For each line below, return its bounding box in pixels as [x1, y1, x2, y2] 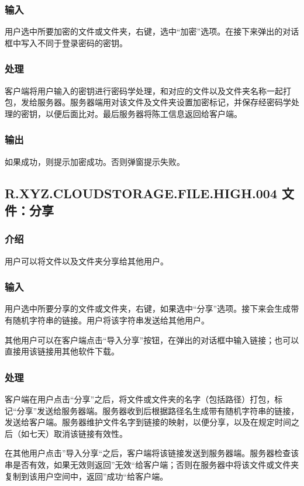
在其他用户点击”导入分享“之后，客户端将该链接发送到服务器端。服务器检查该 [5, 447, 299, 459]
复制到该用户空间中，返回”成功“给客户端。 [5, 470, 168, 482]
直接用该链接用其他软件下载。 [5, 345, 119, 357]
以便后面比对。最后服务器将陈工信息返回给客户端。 [45, 107, 242, 119]
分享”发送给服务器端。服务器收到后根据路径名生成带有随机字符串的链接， [16, 404, 299, 416]
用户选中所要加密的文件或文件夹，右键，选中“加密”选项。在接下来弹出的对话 [5, 25, 299, 37]
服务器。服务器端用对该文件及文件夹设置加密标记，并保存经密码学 [37, 96, 291, 108]
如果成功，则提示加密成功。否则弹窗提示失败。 [5, 155, 185, 167]
